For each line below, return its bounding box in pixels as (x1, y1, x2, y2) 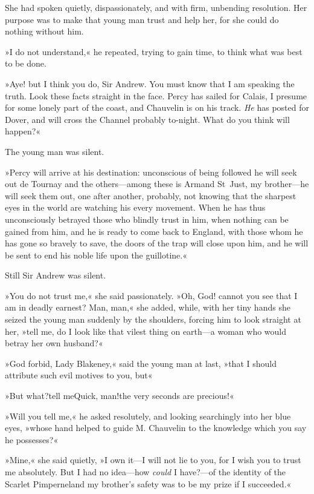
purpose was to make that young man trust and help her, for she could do (5, 13, 279, 25)
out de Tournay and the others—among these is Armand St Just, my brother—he (5, 177, 309, 190)
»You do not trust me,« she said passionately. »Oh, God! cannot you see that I (5, 289, 298, 301)
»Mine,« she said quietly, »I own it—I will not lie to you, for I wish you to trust (5, 453, 301, 466)
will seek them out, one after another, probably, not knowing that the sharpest (5, 189, 296, 202)
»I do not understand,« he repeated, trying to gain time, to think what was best (5, 45, 303, 58)
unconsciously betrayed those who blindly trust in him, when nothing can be (5, 212, 289, 225)
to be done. (5, 57, 46, 70)
